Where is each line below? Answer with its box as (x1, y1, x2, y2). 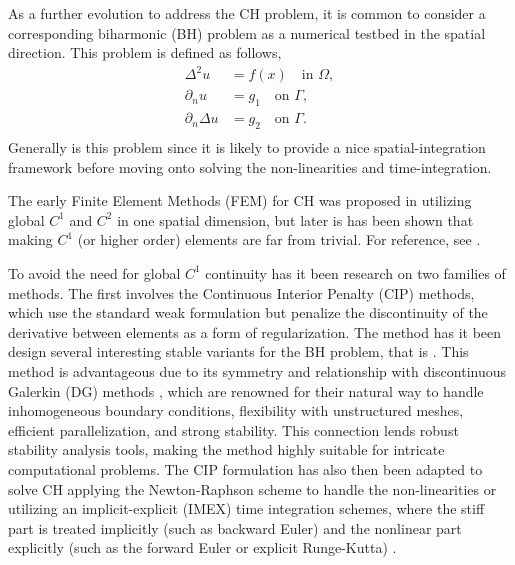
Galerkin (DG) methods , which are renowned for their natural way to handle (8, 380, 484, 401)
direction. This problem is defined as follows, (8, 42, 282, 63)
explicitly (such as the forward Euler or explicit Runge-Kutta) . (8, 537, 397, 558)
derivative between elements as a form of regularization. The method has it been (8, 321, 502, 342)
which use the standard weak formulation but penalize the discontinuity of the (8, 302, 488, 323)
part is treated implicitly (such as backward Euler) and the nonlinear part (8, 517, 462, 538)
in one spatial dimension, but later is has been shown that (117, 209, 474, 230)
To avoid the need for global (8, 262, 181, 283)
